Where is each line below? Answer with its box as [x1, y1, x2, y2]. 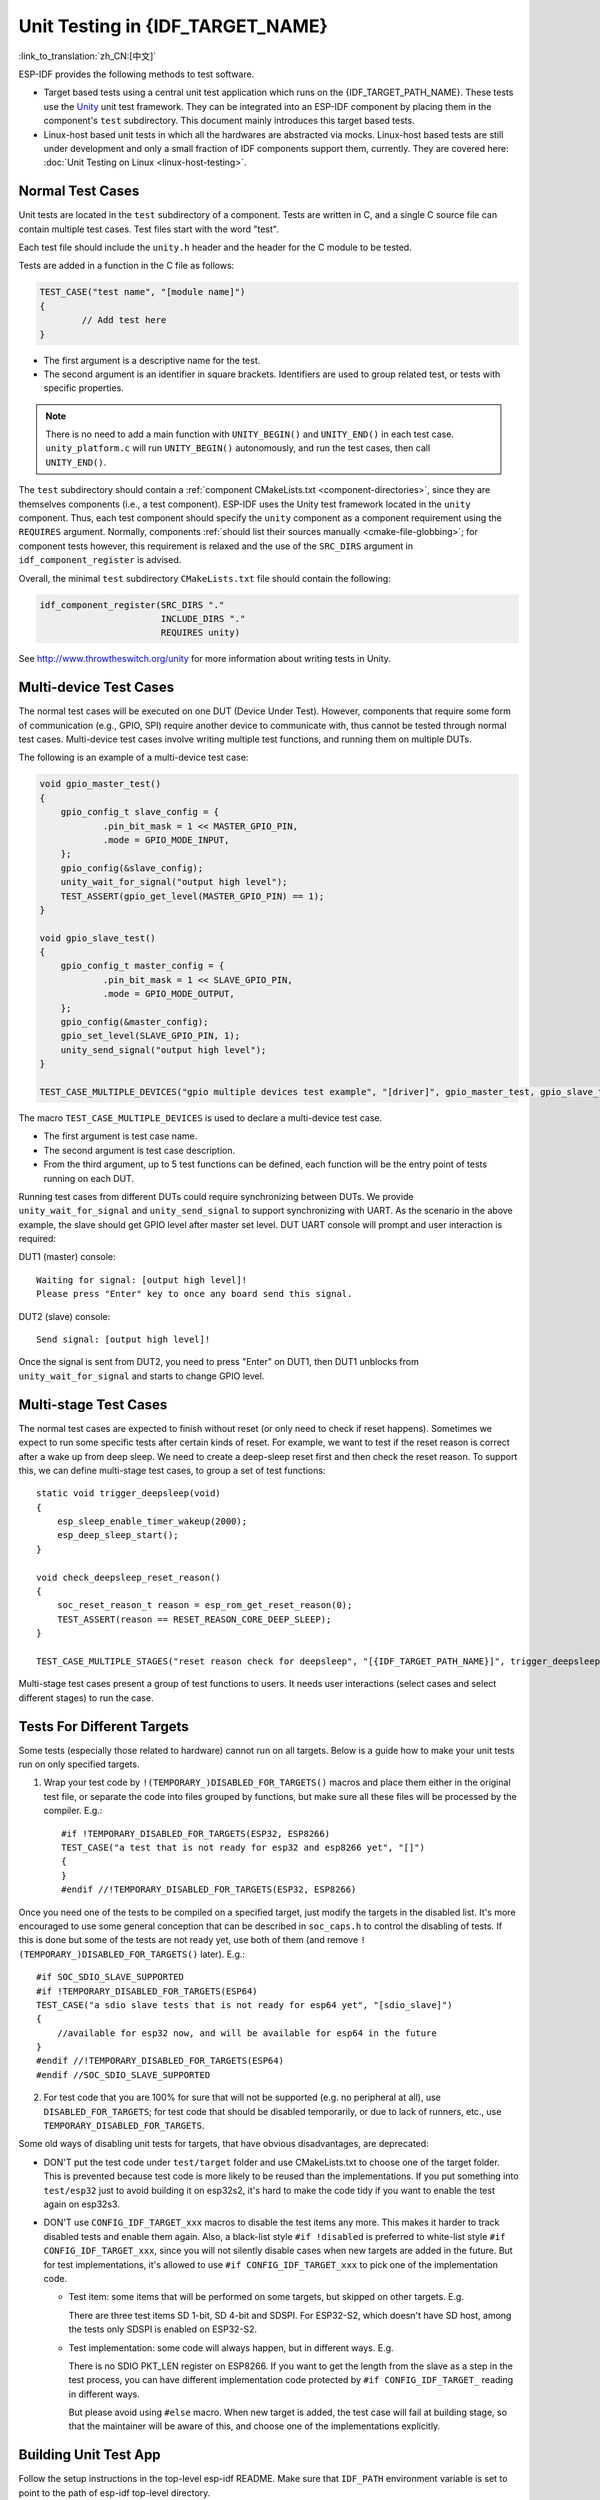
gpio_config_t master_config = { [60, 960, 225, 972]
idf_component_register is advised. [18, 554, 182, 566]
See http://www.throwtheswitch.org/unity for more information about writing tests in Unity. [18, 653, 392, 665]
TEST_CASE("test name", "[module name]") [39, 286, 246, 298]
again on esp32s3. [43, 2198, 120, 2210]
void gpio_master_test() [39, 778, 162, 790]
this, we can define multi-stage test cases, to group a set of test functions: [18, 1464, 326, 1476]
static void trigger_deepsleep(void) [36, 1488, 222, 1499]
